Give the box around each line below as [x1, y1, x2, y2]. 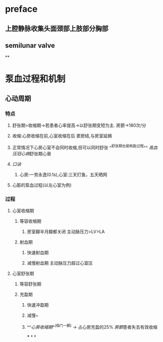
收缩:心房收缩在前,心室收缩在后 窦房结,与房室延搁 [12, 133, 112, 139]
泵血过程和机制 [5, 73, 66, 84]
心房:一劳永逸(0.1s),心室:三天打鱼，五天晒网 [19, 171, 108, 177]
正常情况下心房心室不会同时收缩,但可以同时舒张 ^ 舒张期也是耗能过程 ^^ [12, 144, 148, 150]
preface [5, 3, 38, 15]
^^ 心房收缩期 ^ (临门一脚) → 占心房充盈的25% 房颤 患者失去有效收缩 [27, 323, 158, 330]
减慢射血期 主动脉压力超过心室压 [27, 260, 93, 266]
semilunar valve [5, 41, 55, 50]
